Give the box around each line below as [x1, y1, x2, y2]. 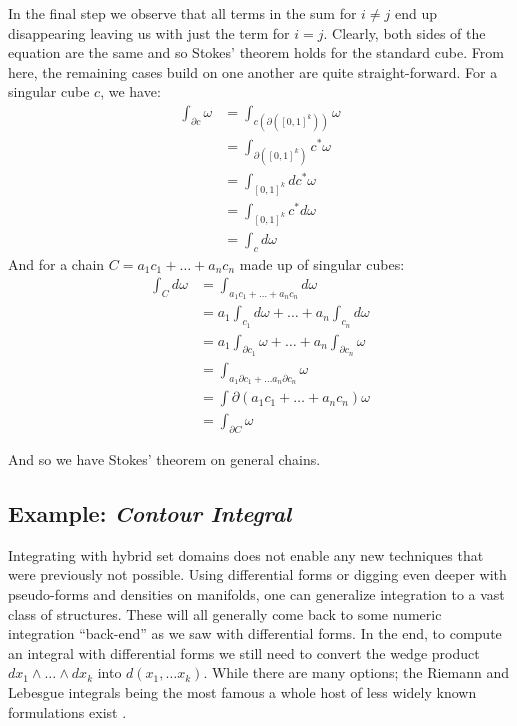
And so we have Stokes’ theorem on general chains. [8, 448, 321, 469]
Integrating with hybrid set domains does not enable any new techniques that [8, 544, 484, 565]
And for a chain [8, 253, 105, 274]
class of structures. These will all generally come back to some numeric [8, 603, 442, 624]
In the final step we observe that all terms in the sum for [8, 3, 357, 23]
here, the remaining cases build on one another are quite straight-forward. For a [8, 61, 498, 82]
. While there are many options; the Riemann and [203, 662, 510, 683]
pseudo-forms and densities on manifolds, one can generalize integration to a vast [8, 583, 505, 604]
